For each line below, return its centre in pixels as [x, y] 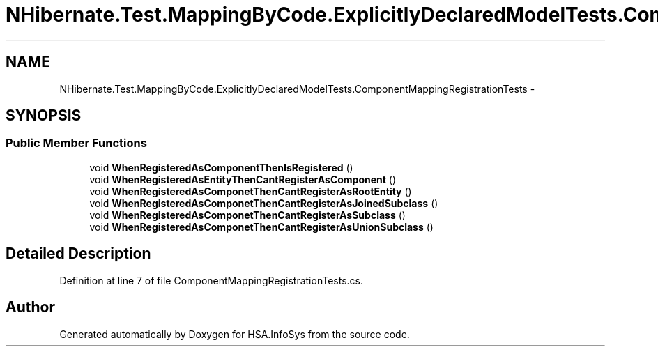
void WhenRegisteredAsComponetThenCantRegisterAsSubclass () [247, 215]
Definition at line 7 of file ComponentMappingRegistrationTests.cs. [211, 280]
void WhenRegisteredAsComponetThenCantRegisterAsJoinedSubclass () [264, 203]
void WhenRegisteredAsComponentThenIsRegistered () [221, 167]
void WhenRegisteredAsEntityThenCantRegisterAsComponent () [243, 179]
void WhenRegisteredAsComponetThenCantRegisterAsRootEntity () [251, 191]
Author [30, 307]
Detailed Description [78, 254]
